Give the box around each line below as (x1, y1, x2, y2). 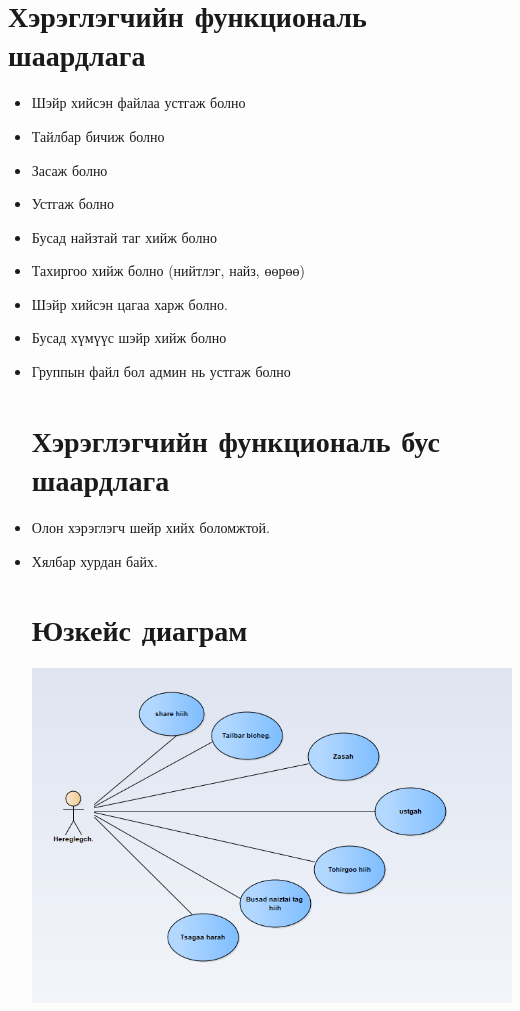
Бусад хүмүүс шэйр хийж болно (31, 327, 227, 348)
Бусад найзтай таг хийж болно (31, 226, 217, 247)
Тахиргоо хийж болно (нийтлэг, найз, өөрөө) (31, 260, 305, 281)
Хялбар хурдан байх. (31, 550, 158, 571)
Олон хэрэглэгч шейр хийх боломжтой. (31, 516, 271, 537)
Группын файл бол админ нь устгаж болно (31, 361, 291, 382)
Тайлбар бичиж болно (31, 125, 165, 146)
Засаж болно (31, 159, 108, 180)
